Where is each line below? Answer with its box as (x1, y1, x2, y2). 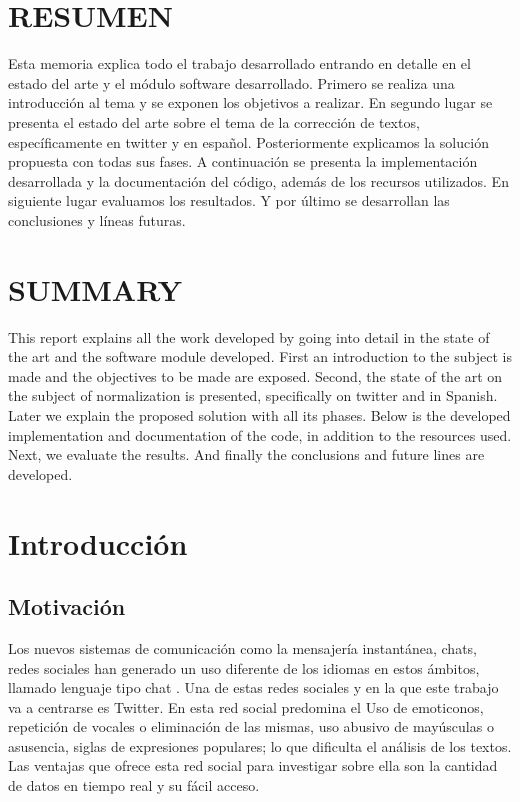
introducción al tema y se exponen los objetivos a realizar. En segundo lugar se (8, 92, 493, 113)
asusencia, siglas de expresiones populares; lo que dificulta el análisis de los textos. (8, 735, 512, 756)
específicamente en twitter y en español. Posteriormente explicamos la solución (8, 131, 489, 152)
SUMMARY (8, 268, 182, 309)
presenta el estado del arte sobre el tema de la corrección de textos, (8, 111, 420, 132)
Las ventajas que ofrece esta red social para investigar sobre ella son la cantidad (8, 755, 498, 776)
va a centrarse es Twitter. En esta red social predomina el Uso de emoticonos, (8, 696, 484, 717)
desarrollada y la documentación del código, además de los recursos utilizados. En (8, 170, 509, 191)
